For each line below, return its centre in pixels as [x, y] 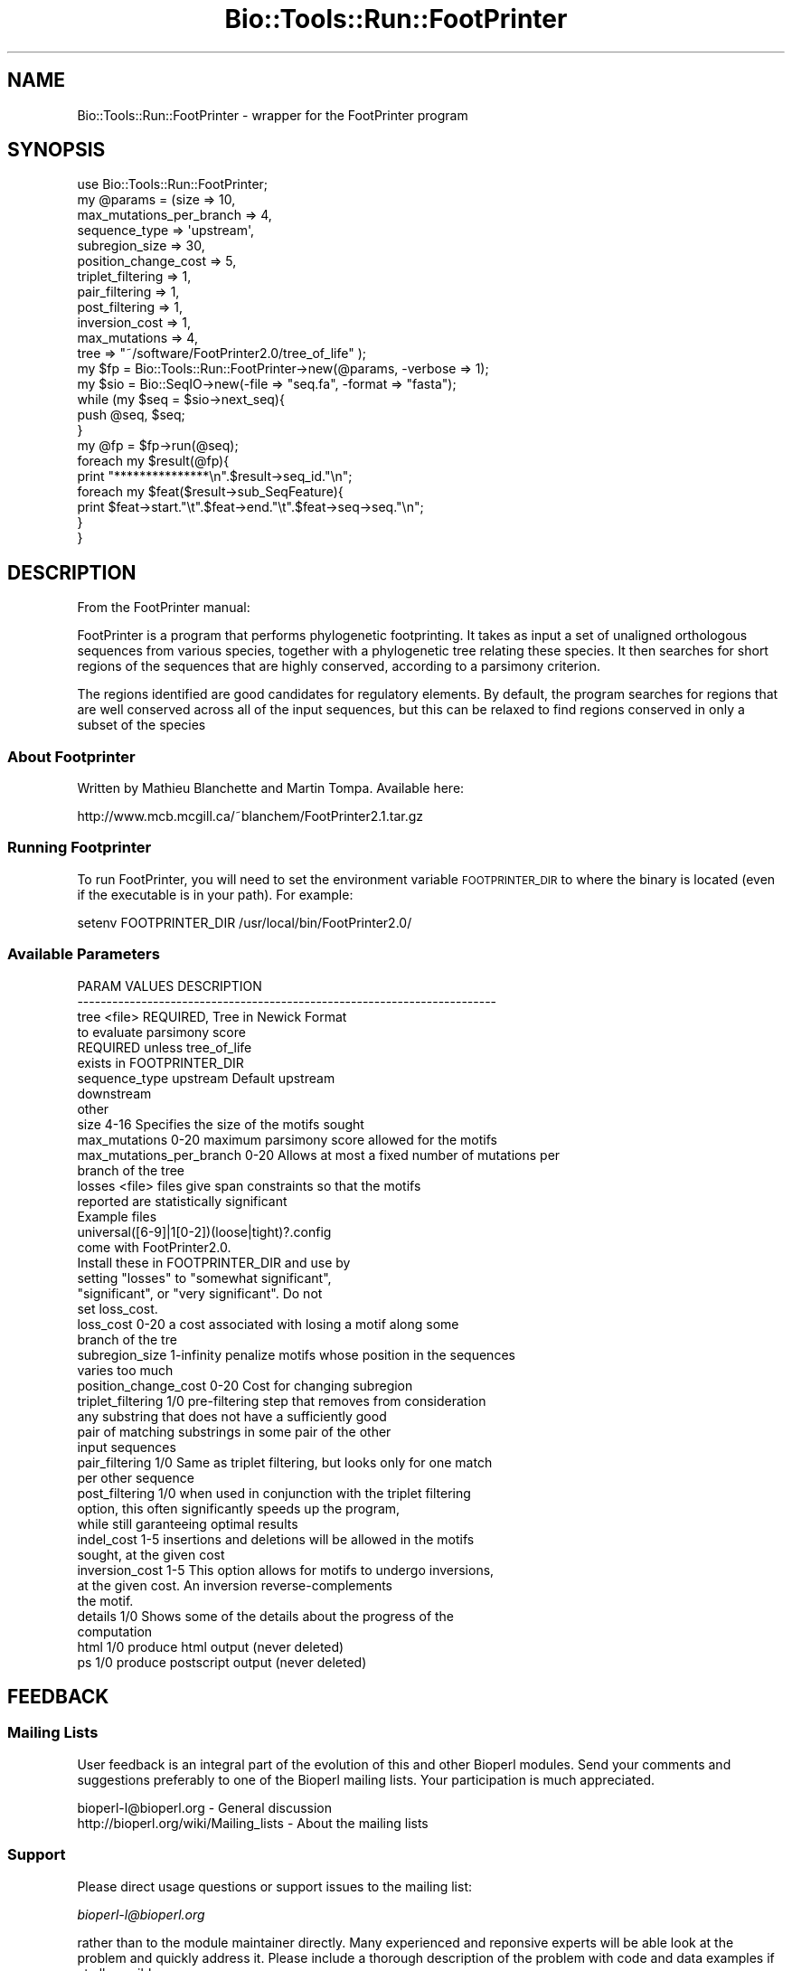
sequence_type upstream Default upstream [206, 1078]
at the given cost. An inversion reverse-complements [235, 1585]
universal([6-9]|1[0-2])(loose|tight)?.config [204, 1231]
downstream [114, 1093]
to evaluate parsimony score [161, 1032]
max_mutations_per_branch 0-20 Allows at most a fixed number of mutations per [319, 1155]
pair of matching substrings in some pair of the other [234, 1431]
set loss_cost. [118, 1308]
